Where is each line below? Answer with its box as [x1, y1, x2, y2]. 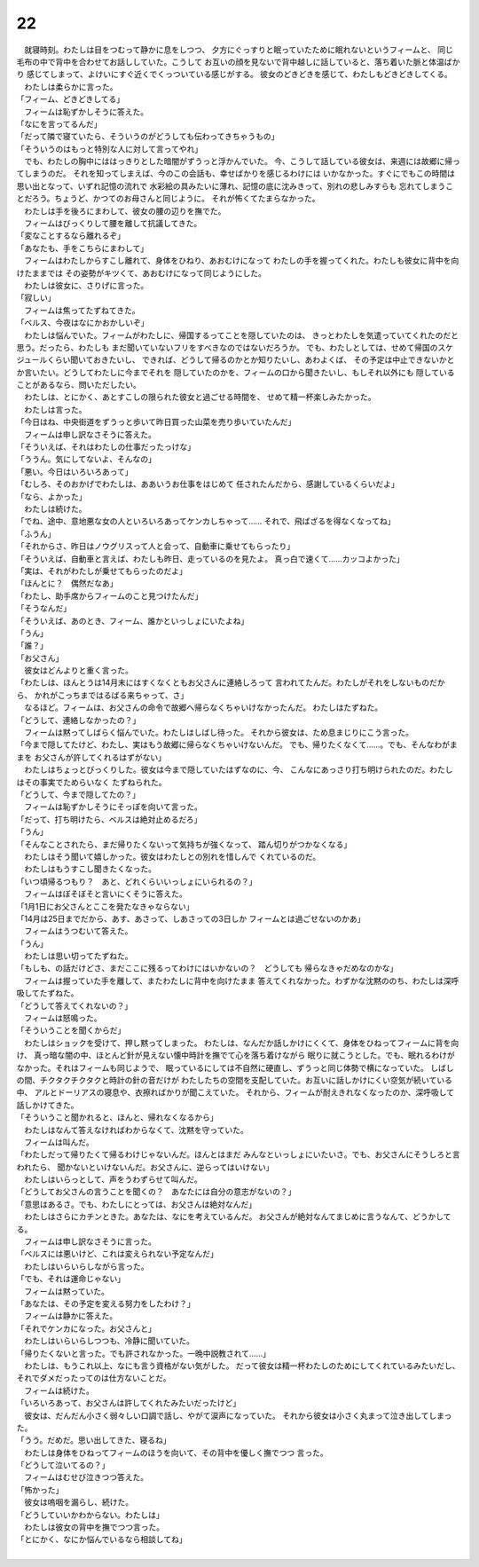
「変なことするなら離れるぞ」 [16, 231, 126, 241]
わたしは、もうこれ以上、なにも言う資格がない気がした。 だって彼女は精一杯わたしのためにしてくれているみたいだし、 [23, 1360, 460, 1371]
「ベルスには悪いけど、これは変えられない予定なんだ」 [16, 1248, 219, 1259]
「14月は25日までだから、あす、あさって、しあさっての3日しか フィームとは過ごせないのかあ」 [16, 913, 365, 924]
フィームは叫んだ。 [23, 1137, 94, 1147]
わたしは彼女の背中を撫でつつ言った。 [23, 1522, 164, 1532]
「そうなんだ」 [16, 603, 71, 614]
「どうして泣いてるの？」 [16, 1460, 110, 1470]
